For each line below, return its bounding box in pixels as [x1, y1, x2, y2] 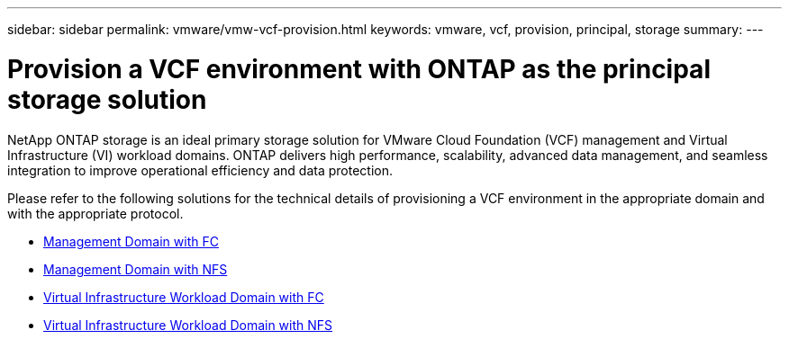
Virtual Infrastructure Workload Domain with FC [43, 289, 324, 305]
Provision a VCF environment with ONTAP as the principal [7, 53, 711, 85]
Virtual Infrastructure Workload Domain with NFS [43, 317, 333, 333]
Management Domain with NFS [43, 261, 228, 277]
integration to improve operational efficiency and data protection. [7, 162, 394, 178]
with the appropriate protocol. [7, 205, 184, 221]
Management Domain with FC [43, 233, 219, 249]
